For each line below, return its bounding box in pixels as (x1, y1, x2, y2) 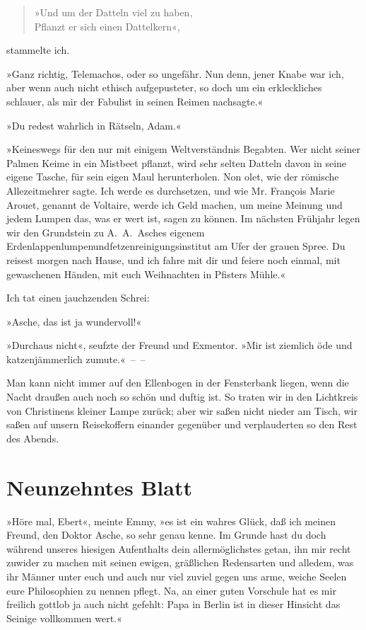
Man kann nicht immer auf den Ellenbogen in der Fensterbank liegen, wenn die (6, 375, 349, 390)
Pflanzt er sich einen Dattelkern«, (34, 18, 180, 33)
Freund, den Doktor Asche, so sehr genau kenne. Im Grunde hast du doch (6, 527, 326, 542)
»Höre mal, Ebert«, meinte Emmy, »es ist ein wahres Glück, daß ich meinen (6, 513, 336, 528)
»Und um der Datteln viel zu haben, (34, 5, 193, 19)
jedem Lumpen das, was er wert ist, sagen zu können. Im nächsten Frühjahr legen (6, 211, 360, 226)
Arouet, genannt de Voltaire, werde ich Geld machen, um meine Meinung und (6, 197, 343, 212)
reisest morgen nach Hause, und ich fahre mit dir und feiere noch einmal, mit (6, 252, 341, 267)
